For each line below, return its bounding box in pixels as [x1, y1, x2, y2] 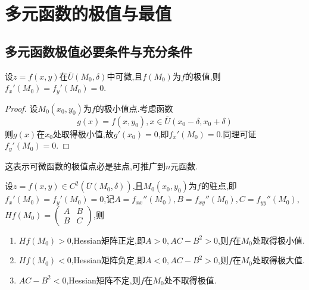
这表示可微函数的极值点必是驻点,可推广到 [5, 159, 166, 172]
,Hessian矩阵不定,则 [66, 273, 141, 286]
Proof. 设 [5, 102, 38, 114]
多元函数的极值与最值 [5, 1, 172, 26]
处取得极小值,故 [52, 127, 114, 140]
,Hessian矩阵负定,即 [71, 254, 145, 266]
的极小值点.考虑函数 [95, 102, 173, 114]
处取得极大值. [252, 254, 305, 266]
